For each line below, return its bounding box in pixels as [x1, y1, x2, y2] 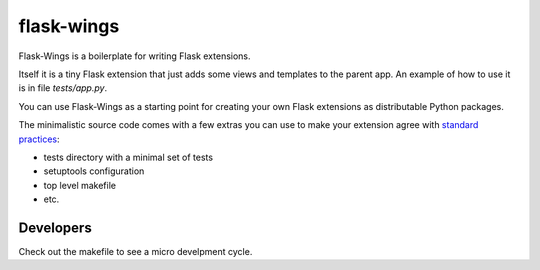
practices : [18, 133, 60, 145]
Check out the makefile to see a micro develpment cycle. [18, 245, 253, 257]
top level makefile [43, 179, 117, 191]
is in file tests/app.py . [18, 82, 108, 94]
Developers [18, 219, 92, 236]
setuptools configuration [43, 165, 145, 177]
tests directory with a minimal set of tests [43, 151, 214, 163]
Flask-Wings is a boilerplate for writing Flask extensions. [18, 50, 251, 62]
